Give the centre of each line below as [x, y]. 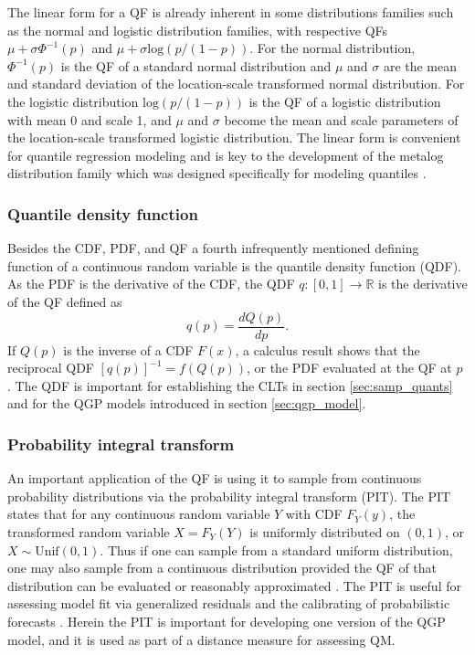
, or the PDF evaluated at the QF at [349, 368]
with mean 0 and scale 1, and [90, 119]
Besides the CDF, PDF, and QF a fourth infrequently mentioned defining [213, 248]
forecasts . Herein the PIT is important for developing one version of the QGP [227, 621]
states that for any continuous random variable [139, 514]
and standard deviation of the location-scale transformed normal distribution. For [236, 84]
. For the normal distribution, [332, 48]
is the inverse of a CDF [128, 349]
